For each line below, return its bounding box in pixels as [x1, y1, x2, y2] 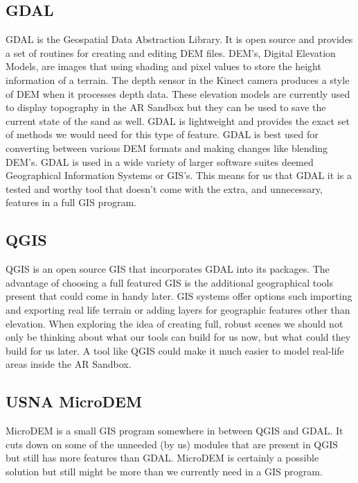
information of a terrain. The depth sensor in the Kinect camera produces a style [6, 72, 350, 87]
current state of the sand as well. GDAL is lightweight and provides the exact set [6, 113, 350, 128]
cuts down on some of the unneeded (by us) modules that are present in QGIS [6, 437, 339, 451]
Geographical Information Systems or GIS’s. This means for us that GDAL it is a [6, 168, 352, 183]
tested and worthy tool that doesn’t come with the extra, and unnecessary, [6, 181, 323, 196]
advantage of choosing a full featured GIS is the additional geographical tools [6, 275, 333, 289]
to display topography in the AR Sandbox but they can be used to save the [6, 100, 326, 115]
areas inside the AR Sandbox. [6, 357, 132, 371]
